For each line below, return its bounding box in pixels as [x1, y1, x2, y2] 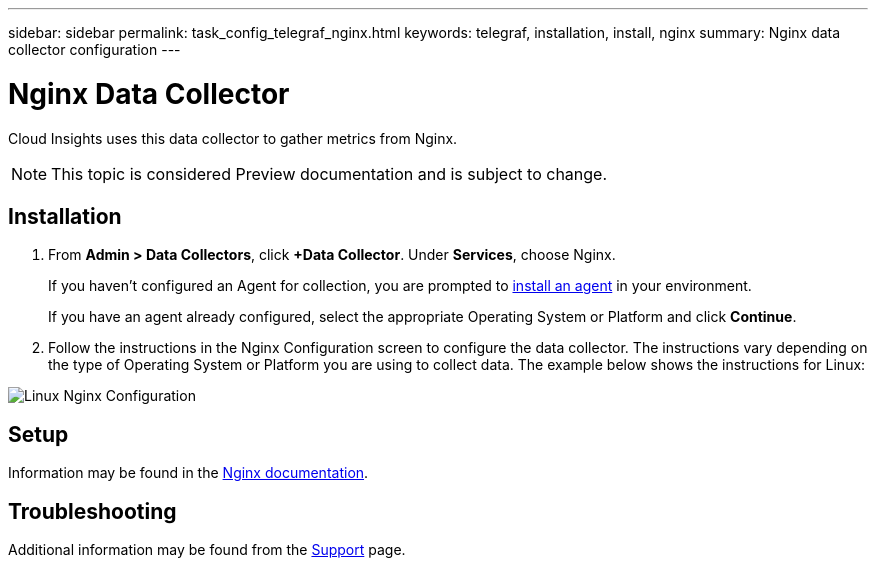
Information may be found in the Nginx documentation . [8, 464, 369, 482]
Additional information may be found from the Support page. [8, 541, 406, 559]
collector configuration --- [8, 41, 181, 58]
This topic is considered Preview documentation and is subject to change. [51, 163, 608, 184]
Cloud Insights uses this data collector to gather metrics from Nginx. [8, 129, 458, 147]
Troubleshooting [8, 498, 177, 524]
